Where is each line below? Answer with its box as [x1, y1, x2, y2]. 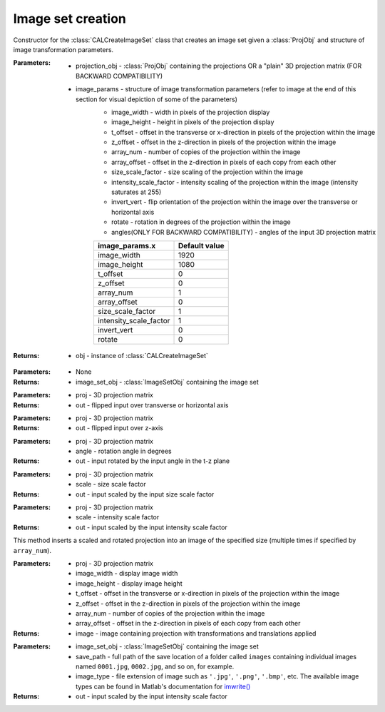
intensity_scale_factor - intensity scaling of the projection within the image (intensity [111, 178, 359, 186]
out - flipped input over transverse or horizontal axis [76, 400, 229, 410]
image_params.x [97, 240, 156, 250]
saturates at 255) [111, 188, 162, 196]
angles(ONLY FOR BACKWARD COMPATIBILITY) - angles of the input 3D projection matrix [111, 228, 376, 236]
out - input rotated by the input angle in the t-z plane [76, 457, 230, 465]
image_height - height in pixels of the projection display [111, 118, 274, 126]
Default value [178, 240, 225, 250]
